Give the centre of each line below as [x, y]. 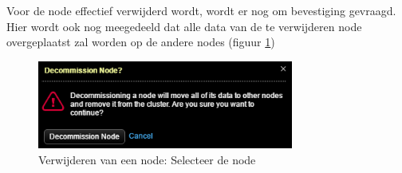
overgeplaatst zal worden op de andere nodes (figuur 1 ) [141, 42]
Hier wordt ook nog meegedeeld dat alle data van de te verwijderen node [184, 26]
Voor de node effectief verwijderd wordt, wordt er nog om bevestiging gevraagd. [201, 10]
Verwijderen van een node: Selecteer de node [147, 159]
